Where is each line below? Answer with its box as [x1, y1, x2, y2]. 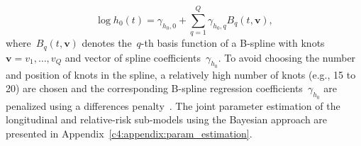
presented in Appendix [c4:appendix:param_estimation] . [6, 125, 252, 140]
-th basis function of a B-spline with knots [140, 35, 325, 50]
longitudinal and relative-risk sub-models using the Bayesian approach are [6, 112, 328, 127]
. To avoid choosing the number [218, 50, 356, 64]
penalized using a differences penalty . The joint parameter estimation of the [6, 98, 340, 113]
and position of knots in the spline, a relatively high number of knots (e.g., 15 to [6, 67, 356, 82]
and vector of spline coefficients [65, 50, 201, 64]
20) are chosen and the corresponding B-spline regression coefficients [6, 81, 303, 96]
